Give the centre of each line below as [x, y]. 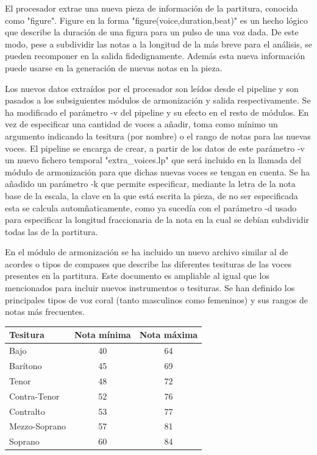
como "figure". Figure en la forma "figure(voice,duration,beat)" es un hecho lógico [156, 20]
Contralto [27, 411]
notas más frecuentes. [45, 312]
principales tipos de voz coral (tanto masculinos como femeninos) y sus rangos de [156, 299]
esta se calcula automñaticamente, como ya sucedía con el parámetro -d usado [151, 207]
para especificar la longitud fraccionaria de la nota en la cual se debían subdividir [157, 220]
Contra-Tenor [34, 396]
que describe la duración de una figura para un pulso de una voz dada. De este [152, 32]
